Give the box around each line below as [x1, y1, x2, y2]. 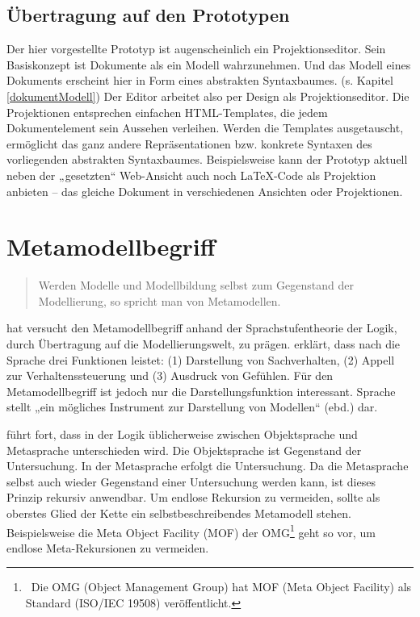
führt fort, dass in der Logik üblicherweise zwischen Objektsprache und [6, 426, 358, 443]
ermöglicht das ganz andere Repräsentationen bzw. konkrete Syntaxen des [6, 135, 372, 152]
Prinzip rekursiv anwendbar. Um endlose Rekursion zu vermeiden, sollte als [6, 489, 380, 506]
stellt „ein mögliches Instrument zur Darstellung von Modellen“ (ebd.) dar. [6, 398, 378, 415]
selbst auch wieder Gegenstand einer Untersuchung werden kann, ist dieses [6, 473, 376, 490]
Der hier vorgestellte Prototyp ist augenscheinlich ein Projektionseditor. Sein [6, 40, 386, 57]
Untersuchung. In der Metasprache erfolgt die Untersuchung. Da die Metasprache [6, 457, 409, 474]
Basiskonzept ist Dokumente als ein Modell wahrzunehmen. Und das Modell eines [6, 56, 411, 73]
